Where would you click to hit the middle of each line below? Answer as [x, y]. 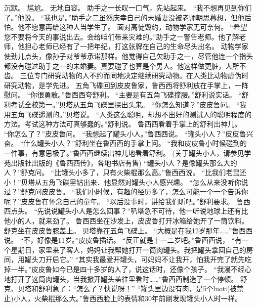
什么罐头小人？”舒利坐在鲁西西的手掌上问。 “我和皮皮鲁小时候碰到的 [135, 143]
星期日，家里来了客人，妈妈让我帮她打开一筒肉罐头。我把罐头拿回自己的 [128, 249]
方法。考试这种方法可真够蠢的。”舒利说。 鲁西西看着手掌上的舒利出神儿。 [123, 124]
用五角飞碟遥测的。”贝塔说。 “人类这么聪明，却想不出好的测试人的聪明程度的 [128, 114]
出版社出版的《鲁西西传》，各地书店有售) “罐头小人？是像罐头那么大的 [124, 162]
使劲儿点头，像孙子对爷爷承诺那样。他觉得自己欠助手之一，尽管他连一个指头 [128, 56]
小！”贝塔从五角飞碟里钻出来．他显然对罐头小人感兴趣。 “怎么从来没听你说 [126, 182]
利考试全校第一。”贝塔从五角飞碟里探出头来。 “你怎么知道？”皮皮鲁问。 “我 [125, 104]
